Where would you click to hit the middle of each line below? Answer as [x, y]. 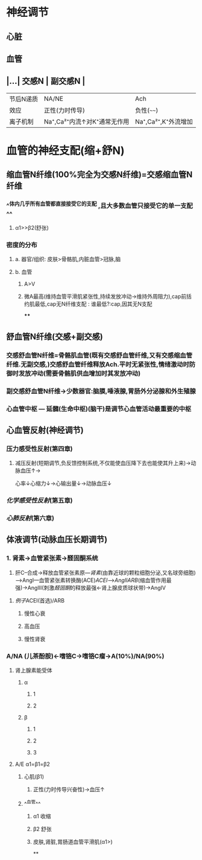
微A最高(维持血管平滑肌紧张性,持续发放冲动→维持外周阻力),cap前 [105, 297]
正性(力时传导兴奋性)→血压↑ [69, 789]
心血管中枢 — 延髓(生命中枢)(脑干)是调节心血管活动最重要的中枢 [99, 409]
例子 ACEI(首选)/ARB [40, 600]
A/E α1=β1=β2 [32, 764]
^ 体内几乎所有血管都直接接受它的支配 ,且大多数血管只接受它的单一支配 [99, 205]
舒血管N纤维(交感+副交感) [55, 336]
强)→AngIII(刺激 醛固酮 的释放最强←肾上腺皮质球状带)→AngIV [90, 587]
